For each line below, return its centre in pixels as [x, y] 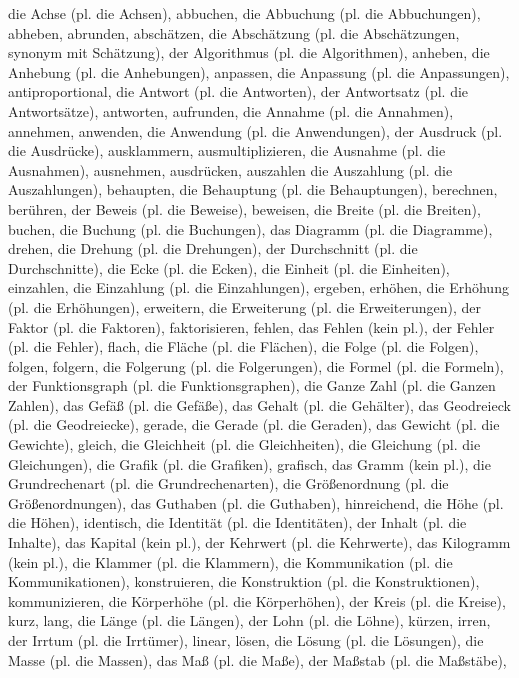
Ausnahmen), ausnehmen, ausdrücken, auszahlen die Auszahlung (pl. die [230, 169]
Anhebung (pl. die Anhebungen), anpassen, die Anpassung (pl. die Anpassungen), [259, 71]
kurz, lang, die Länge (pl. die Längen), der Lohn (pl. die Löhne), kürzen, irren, [249, 620]
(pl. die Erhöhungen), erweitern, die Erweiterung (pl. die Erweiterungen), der [245, 306]
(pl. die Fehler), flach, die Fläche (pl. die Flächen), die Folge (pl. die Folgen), [243, 346]
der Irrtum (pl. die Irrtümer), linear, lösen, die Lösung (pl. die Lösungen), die [246, 640]
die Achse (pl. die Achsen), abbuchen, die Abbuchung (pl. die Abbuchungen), [244, 13]
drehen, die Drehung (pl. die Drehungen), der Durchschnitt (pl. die [213, 248]
